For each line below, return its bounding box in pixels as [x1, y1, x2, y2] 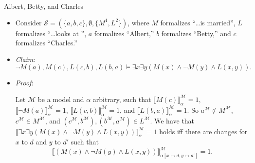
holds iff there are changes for [159, 126, 248, 136]
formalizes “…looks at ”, [15, 28, 87, 38]
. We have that [150, 115, 195, 125]
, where [127, 17, 149, 27]
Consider [15, 17, 42, 27]
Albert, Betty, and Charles [4, 1, 83, 11]
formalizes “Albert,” [94, 28, 154, 38]
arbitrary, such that [92, 94, 151, 104]
